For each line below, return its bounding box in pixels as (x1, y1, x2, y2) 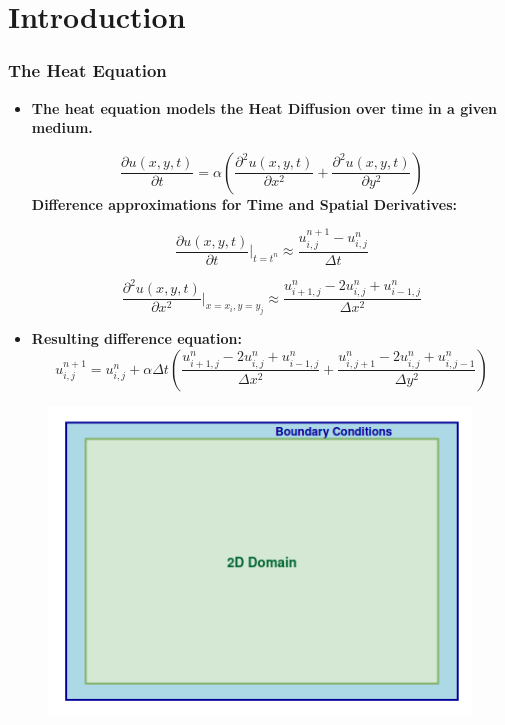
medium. (31, 117, 93, 138)
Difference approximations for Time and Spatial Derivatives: (31, 193, 458, 214)
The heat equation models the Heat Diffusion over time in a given (31, 97, 498, 118)
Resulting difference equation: (31, 328, 242, 349)
